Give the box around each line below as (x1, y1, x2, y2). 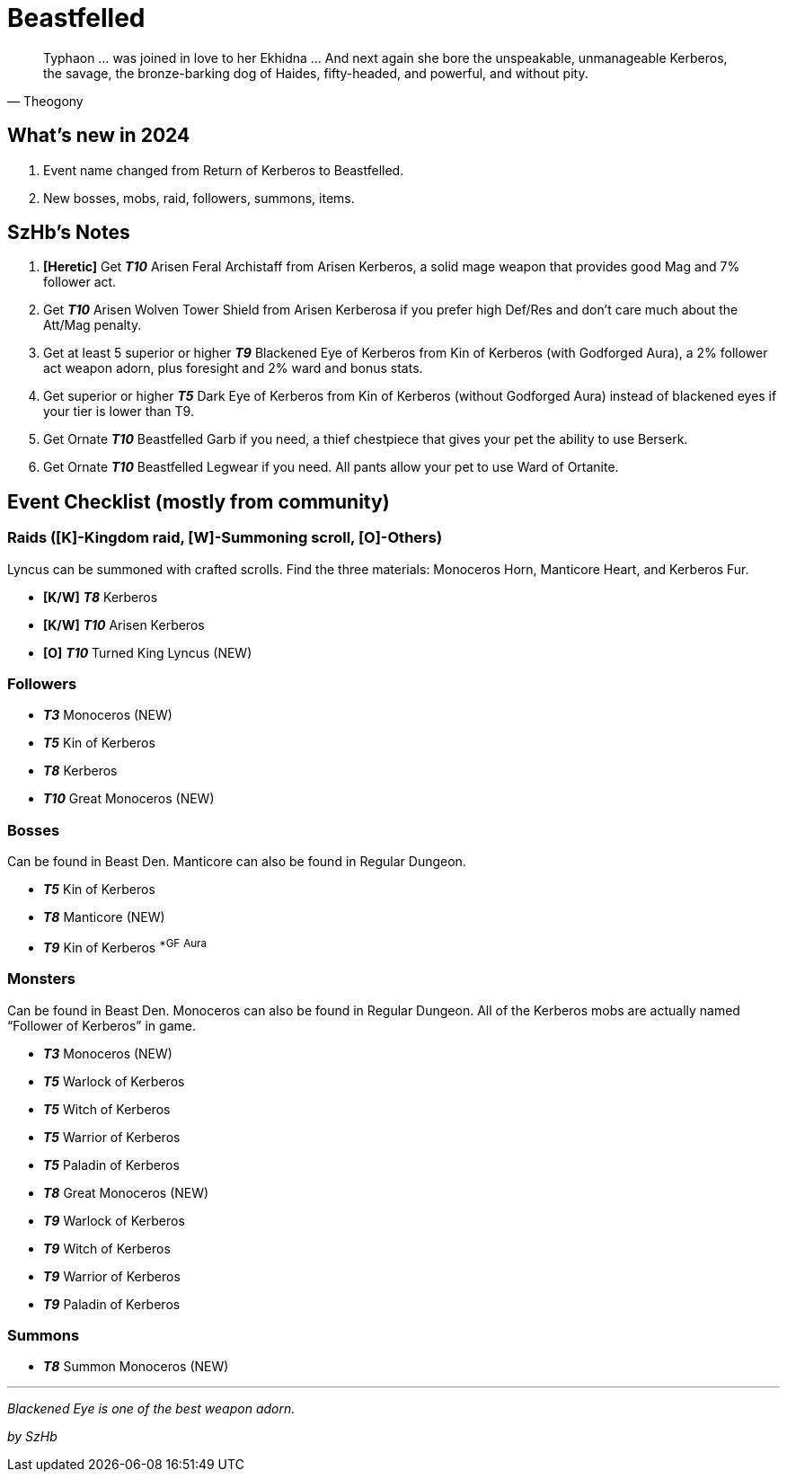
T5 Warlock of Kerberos (43, 1073, 185, 1089)
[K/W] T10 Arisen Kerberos (43, 616, 205, 633)
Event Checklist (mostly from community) (7, 490, 390, 513)
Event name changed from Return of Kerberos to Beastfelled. (43, 162, 404, 178)
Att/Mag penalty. (43, 317, 142, 333)
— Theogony (7, 93, 84, 109)
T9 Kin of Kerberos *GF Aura (43, 937, 208, 955)
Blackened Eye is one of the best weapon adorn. (7, 1401, 296, 1417)
